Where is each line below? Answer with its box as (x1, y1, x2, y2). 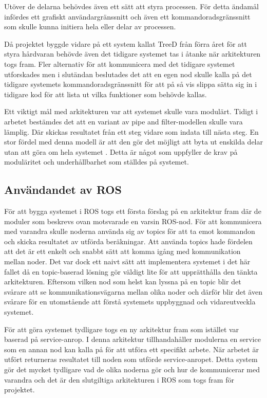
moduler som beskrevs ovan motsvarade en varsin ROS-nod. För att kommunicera (4, 215, 262, 226)
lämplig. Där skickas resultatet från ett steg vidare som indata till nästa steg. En (4, 126, 259, 137)
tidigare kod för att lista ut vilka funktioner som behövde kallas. (4, 88, 207, 99)
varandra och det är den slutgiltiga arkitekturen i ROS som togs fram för (4, 374, 234, 385)
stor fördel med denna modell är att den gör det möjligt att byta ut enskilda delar (4, 136, 263, 147)
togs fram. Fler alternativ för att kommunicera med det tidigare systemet (4, 58, 235, 69)
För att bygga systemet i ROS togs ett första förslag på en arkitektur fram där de (4, 206, 261, 216)
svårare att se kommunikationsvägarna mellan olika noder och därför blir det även (4, 286, 262, 297)
